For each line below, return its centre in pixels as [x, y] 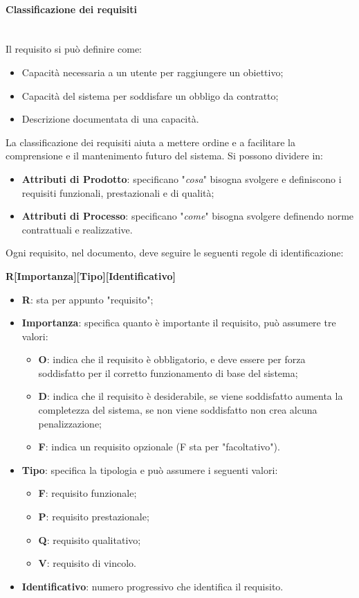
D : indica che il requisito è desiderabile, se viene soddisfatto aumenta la [191, 396]
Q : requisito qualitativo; [90, 539]
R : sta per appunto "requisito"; [88, 299]
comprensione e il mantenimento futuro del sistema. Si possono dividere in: [165, 156]
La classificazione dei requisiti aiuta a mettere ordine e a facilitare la [150, 142]
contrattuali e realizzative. [77, 229]
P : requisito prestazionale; [94, 517]
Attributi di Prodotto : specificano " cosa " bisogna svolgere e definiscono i [182, 178]
